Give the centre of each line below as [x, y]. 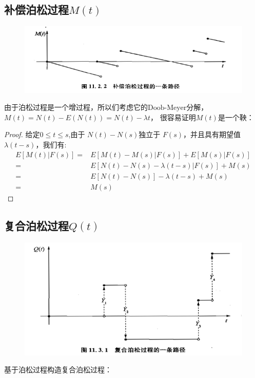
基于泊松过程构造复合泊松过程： [58, 370]
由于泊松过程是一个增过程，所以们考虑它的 [76, 107]
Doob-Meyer [167, 108]
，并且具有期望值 [212, 134]
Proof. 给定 [22, 134]
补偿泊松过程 [36, 10]
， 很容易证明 [173, 117]
